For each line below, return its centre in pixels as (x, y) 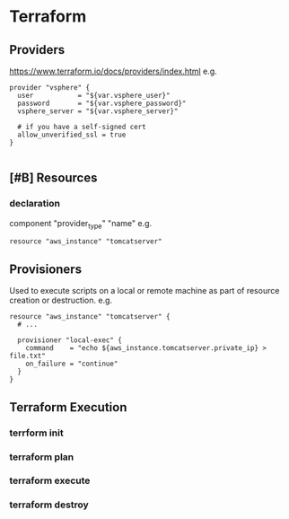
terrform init (37, 433)
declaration (35, 204)
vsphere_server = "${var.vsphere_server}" (98, 111)
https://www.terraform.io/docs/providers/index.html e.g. (113, 71)
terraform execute (50, 480)
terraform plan (42, 457)
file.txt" (28, 356)
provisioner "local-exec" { (70, 340)
